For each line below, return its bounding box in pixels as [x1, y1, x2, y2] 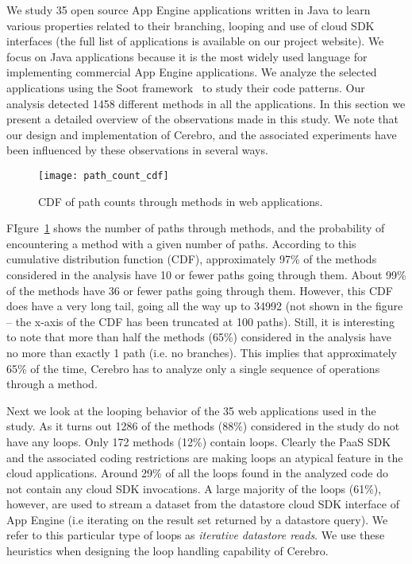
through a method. [6, 375, 98, 392]
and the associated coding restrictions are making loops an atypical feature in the [6, 449, 403, 465]
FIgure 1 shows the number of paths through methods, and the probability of [6, 220, 385, 236]
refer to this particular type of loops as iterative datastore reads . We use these [6, 527, 385, 543]
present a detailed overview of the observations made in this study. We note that [6, 111, 399, 127]
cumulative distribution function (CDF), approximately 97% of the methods [6, 251, 377, 267]
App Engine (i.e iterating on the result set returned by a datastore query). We [6, 511, 388, 527]
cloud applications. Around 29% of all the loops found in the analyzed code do [6, 465, 388, 481]
